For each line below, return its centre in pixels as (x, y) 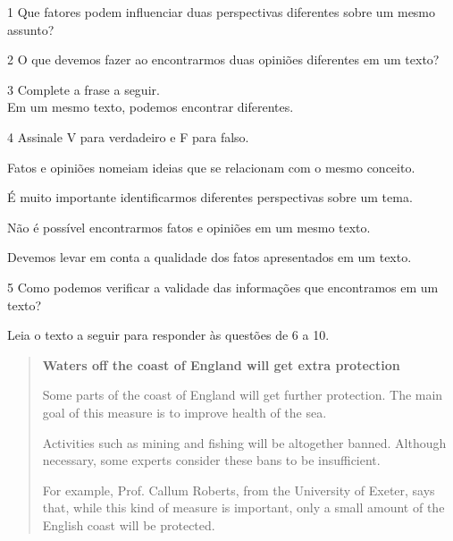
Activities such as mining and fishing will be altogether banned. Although (244, 442)
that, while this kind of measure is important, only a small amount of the (243, 507)
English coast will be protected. (129, 524)
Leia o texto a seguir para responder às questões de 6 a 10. (168, 335)
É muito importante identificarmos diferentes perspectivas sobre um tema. (210, 197)
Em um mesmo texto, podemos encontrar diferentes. (151, 107)
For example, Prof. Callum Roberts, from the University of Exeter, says (239, 490)
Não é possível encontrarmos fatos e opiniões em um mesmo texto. (189, 227)
